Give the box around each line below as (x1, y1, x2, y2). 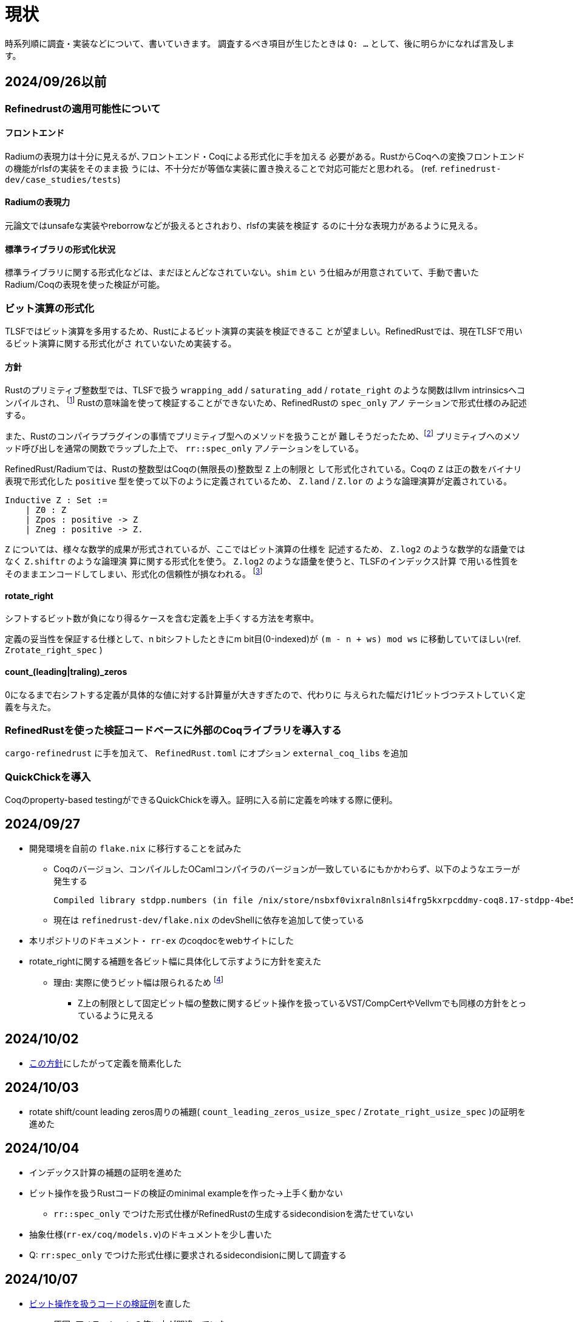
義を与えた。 (5, 701, 56, 712)
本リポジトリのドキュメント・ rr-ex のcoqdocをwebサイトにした (29, 935, 294, 946)
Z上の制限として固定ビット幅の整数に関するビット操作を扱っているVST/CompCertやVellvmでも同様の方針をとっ (78, 997, 527, 1008)
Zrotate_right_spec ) (5, 645, 103, 656)
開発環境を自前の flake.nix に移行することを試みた (29, 842, 242, 853)
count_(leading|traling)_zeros (5, 666, 127, 677)
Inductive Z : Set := (5, 495, 107, 505)
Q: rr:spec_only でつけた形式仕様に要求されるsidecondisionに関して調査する (29, 1250, 347, 1261)
